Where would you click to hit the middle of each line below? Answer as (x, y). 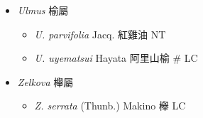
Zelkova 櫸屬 (45, 81)
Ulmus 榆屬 (43, 10)
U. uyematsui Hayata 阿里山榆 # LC (116, 58)
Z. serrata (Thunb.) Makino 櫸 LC (110, 106)
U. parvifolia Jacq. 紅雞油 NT (100, 34)
